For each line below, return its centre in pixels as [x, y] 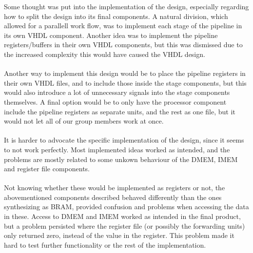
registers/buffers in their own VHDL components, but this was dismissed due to [123, 45]
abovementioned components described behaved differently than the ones [113, 197]
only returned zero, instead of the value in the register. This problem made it [119, 235]
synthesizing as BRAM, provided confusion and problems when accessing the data [126, 207]
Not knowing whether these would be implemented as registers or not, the [115, 188]
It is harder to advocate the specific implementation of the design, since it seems [124, 140]
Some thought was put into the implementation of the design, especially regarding [126, 6]
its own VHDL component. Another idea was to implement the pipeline [111, 35]
